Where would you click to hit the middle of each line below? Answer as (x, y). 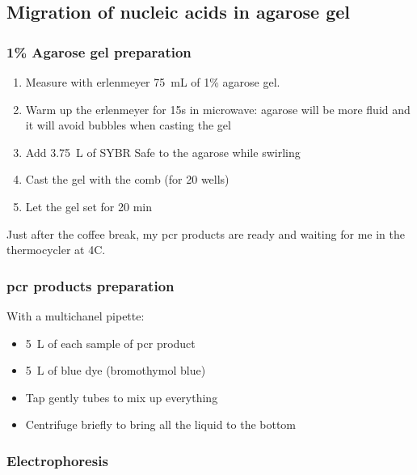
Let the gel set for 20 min (89, 206)
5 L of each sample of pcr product (110, 343)
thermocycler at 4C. (56, 250)
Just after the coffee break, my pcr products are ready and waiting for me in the (206, 233)
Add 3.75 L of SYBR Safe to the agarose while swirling (163, 152)
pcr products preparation (91, 285)
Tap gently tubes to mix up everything (122, 397)
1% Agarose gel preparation (99, 51)
